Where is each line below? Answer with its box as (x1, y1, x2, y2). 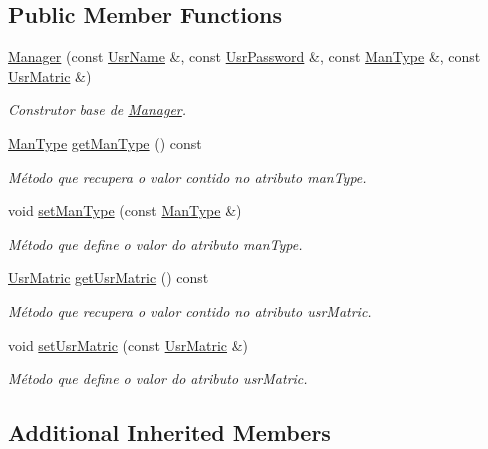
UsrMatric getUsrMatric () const (8, 267, 209, 288)
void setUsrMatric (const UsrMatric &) (8, 334, 249, 355)
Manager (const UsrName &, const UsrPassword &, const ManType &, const (8, 46, 481, 67)
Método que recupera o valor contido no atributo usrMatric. (8, 300, 372, 321)
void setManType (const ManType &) (8, 200, 242, 221)
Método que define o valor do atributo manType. (8, 233, 303, 254)
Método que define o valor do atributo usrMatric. (8, 368, 308, 389)
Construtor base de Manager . (8, 99, 187, 120)
